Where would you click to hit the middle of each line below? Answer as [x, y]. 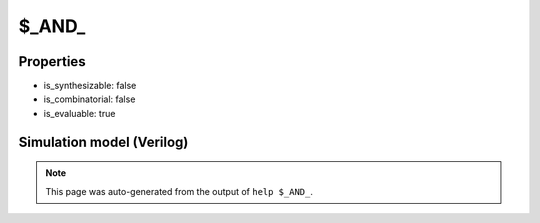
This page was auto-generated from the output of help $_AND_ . [179, 191]
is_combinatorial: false [89, 99]
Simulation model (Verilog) [103, 141]
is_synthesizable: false [90, 86]
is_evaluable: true [79, 113]
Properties [52, 61]
